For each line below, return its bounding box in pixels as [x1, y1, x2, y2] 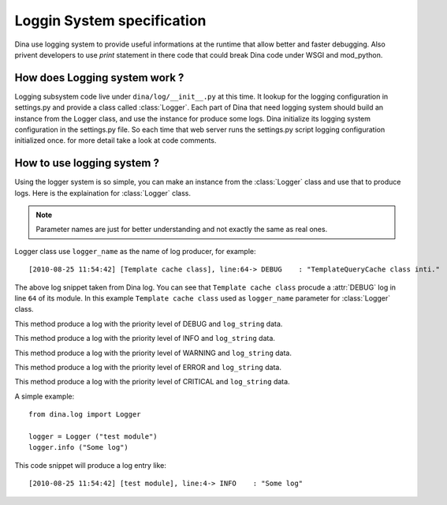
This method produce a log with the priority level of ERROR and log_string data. [14, 363, 281, 372]
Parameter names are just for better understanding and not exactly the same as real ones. [35, 225, 328, 234]
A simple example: [14, 391, 75, 401]
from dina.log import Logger [28, 410, 141, 419]
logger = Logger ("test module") [28, 432, 158, 441]
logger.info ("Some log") [28, 443, 129, 452]
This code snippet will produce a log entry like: [14, 460, 167, 469]
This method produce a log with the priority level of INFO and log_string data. [14, 334, 276, 343]
